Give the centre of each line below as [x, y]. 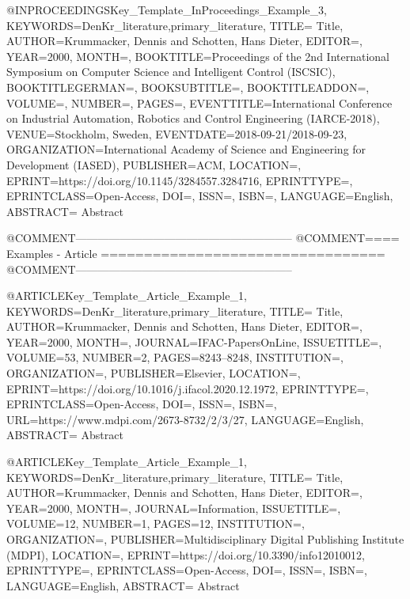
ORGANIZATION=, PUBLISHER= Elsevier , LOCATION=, [154, 373]
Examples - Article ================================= [196, 253]
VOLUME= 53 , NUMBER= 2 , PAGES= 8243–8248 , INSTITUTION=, [175, 357]
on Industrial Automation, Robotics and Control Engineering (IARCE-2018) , [193, 118]
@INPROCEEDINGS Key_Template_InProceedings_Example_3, [167, 9]
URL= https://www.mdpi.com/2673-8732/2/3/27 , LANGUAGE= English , [185, 419]
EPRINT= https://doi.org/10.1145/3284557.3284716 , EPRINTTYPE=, [180, 180]
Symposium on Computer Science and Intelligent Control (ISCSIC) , [171, 72]
